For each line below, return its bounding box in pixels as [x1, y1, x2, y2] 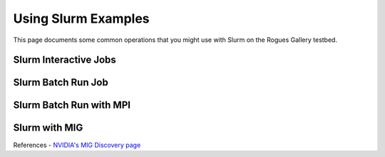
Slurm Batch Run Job [13, 77, 108, 89]
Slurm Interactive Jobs [13, 54, 117, 66]
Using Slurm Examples [13, 11, 150, 26]
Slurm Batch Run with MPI [13, 99, 131, 112]
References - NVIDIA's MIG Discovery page [13, 141, 141, 149]
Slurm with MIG [13, 121, 83, 134]
